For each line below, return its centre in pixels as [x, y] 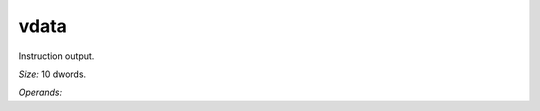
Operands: [40, 92]
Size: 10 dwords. [52, 74]
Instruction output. [56, 56]
